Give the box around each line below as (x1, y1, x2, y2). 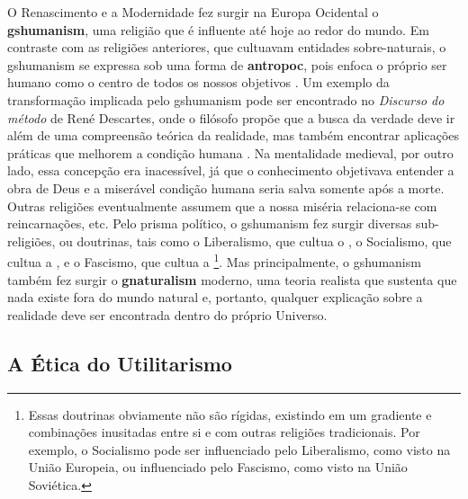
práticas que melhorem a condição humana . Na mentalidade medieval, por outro (7, 143, 454, 162)
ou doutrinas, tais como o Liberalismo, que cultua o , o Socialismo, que (59, 231, 452, 250)
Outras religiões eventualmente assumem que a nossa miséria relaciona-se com (7, 196, 437, 215)
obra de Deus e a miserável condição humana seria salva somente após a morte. (7, 178, 445, 197)
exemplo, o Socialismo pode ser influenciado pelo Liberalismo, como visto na (28, 440, 451, 459)
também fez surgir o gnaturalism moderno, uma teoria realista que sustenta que (7, 270, 457, 289)
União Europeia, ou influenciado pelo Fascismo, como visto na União (28, 458, 408, 477)
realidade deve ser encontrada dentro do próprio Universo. (7, 305, 328, 324)
